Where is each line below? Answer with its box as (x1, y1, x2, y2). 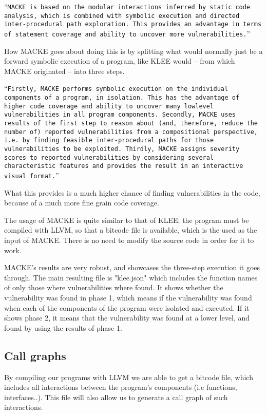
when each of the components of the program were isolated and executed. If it (4, 302, 250, 313)
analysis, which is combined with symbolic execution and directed (4, 12, 240, 20)
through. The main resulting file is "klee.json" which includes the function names (4, 272, 258, 283)
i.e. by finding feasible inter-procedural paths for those (4, 137, 214, 144)
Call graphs (4, 347, 66, 363)
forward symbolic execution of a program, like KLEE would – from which (4, 55, 235, 66)
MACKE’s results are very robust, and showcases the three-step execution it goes (4, 262, 260, 273)
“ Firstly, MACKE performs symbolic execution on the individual (4, 83, 228, 93)
